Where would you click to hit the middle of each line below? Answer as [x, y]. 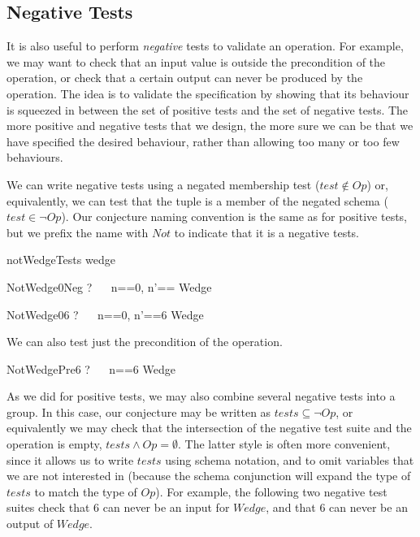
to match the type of [86, 491]
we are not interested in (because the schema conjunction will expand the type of [209, 476]
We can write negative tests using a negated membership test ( [163, 184]
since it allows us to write [70, 459]
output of [30, 524]
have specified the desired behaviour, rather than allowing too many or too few [203, 141]
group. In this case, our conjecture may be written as [139, 411]
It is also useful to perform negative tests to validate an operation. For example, [205, 46]
